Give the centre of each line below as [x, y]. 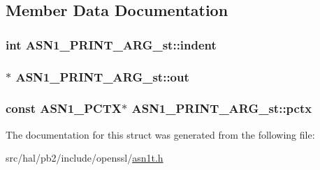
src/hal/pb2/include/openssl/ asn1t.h [85, 158]
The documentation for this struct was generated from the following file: [160, 134]
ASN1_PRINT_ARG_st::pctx [222, 108]
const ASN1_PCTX [64, 108]
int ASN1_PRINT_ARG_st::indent [111, 44]
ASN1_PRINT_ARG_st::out [102, 76]
